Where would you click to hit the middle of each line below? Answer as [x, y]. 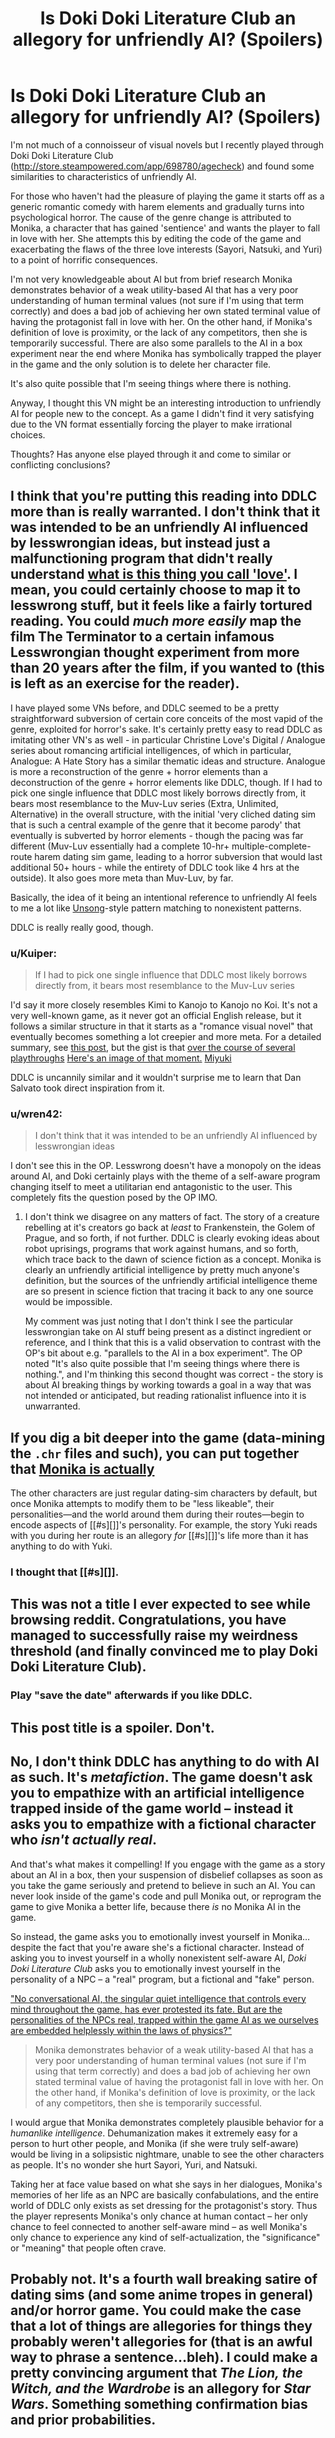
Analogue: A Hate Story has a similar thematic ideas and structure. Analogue [168, 761]
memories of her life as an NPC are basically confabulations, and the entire [164, 2194]
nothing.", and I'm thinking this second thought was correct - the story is [174, 1374]
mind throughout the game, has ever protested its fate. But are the [146, 2009]
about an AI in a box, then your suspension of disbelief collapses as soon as [166, 1874]
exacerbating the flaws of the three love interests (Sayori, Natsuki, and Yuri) [166, 249]
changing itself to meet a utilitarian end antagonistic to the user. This [151, 1187]
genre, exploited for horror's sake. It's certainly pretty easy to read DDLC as [166, 729]
